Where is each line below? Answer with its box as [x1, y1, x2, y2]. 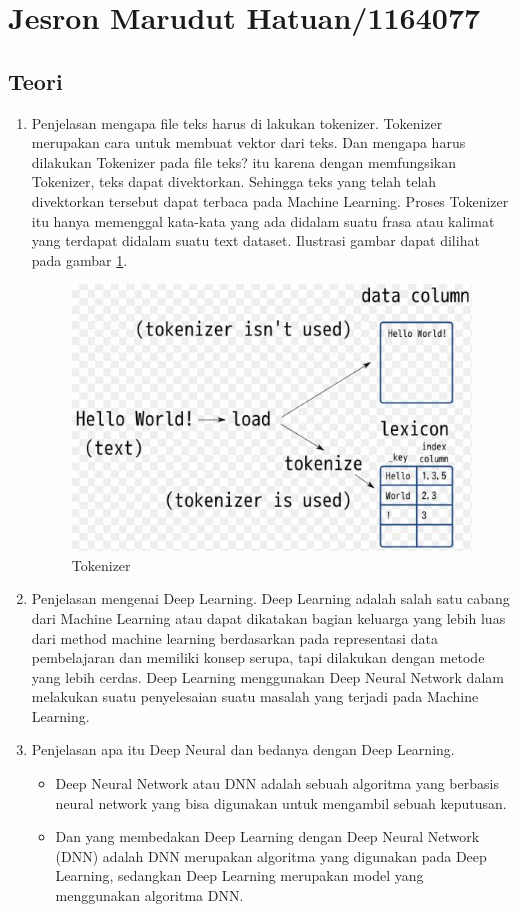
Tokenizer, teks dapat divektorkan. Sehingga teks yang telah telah [31, 171, 437, 192]
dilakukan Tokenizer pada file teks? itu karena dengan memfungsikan [31, 151, 456, 172]
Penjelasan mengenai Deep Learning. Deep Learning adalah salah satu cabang [31, 588, 510, 609]
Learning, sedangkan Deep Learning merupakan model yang [55, 865, 424, 886]
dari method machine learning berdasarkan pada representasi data [31, 627, 438, 648]
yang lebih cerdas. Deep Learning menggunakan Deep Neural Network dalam [31, 666, 504, 687]
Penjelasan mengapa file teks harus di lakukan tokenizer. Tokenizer [31, 112, 443, 133]
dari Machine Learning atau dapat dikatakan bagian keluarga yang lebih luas [31, 607, 506, 628]
